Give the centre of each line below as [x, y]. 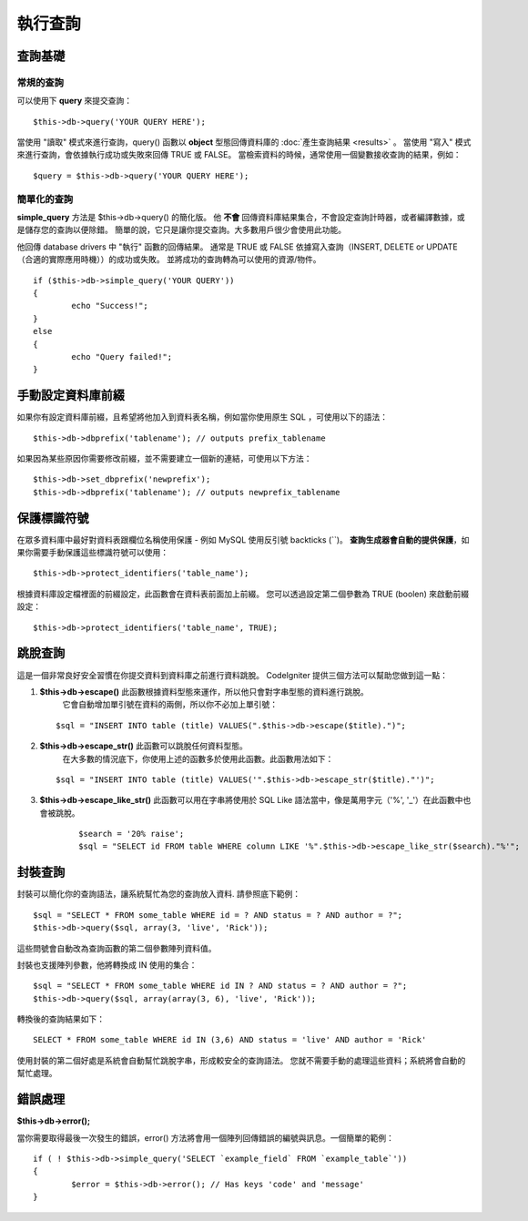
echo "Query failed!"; [122, 356]
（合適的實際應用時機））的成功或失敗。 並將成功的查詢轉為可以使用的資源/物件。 [169, 259]
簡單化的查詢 [45, 198]
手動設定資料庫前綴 [71, 396]
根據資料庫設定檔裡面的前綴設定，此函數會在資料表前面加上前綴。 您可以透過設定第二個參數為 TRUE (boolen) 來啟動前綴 [243, 594]
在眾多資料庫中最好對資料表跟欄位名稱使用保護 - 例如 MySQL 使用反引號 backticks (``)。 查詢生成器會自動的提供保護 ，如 [243, 539]
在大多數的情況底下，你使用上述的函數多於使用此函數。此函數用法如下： [198, 758]
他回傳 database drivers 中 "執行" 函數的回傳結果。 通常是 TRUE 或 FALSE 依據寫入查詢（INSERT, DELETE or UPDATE [238, 247]
